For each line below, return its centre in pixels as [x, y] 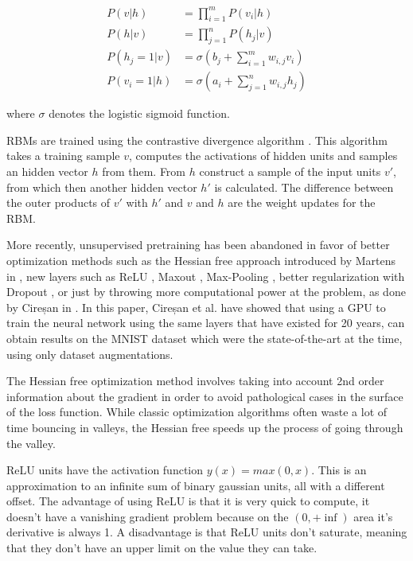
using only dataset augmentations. [90, 354]
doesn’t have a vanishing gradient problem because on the [148, 516]
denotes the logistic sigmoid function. [139, 113]
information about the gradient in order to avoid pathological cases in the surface [205, 396]
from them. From [144, 171]
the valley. [31, 443]
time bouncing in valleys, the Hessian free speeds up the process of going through [205, 427]
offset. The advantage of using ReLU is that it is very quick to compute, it [188, 501]
